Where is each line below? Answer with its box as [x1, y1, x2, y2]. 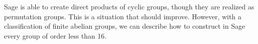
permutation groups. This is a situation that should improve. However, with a [4, 11, 242, 21]
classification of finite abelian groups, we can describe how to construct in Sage [4, 21, 245, 31]
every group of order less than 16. [4, 30, 107, 41]
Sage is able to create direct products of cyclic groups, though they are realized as [4, 1, 255, 11]
